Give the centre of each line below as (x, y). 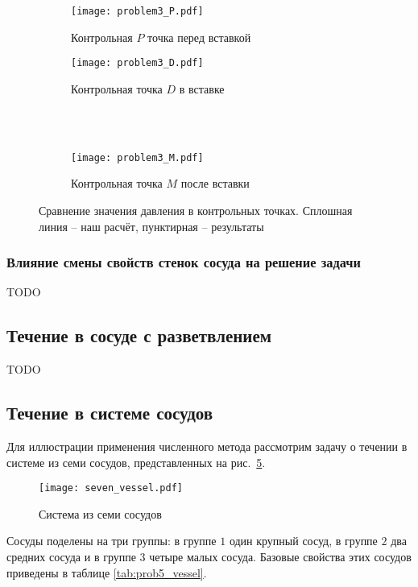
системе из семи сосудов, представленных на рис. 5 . (136, 462)
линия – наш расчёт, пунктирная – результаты (151, 226)
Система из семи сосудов (100, 513)
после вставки (215, 183)
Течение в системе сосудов (110, 413)
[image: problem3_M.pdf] (137, 157)
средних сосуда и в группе (71, 556)
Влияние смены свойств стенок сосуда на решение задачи (184, 262)
